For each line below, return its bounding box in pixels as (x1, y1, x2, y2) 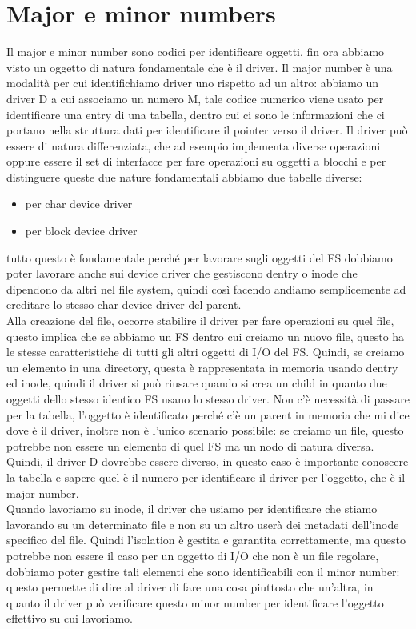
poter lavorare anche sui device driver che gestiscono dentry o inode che (6, 265, 358, 282)
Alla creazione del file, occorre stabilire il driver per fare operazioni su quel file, (6, 312, 394, 329)
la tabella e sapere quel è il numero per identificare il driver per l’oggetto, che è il (6, 468, 406, 485)
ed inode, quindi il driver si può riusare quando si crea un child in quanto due (6, 375, 387, 391)
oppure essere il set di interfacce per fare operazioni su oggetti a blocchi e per (6, 153, 386, 170)
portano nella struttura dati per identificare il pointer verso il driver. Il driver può (6, 122, 408, 138)
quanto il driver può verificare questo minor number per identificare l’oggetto (6, 594, 384, 611)
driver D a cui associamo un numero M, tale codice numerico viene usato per (6, 90, 384, 106)
